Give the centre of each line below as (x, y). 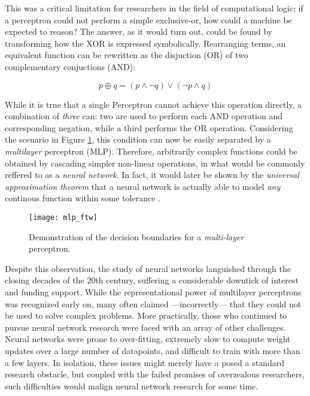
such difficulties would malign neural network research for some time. (132, 386)
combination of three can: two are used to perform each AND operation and (144, 116)
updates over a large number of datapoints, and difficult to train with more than (153, 350)
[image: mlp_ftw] (63, 217)
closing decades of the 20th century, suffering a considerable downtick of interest (152, 280)
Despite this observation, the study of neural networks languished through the (148, 268)
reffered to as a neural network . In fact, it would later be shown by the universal (152, 175)
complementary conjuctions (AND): (70, 66)
